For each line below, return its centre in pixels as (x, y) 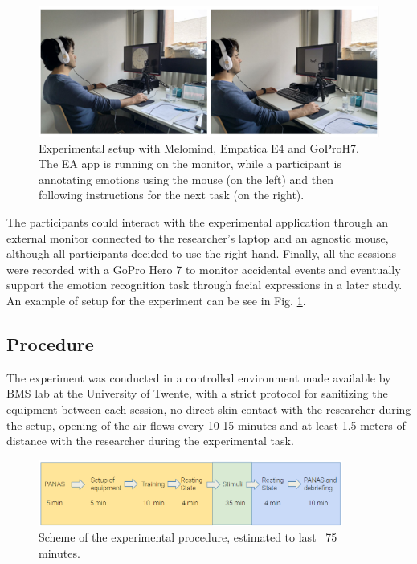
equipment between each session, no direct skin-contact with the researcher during (209, 409)
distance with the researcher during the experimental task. (150, 441)
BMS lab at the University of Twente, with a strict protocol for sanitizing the (197, 393)
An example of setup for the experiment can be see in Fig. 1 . (156, 300)
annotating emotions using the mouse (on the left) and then (186, 179)
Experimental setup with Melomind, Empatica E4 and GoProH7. (199, 147)
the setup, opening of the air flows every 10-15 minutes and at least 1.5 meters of (206, 425)
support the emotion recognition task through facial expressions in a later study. (204, 285)
